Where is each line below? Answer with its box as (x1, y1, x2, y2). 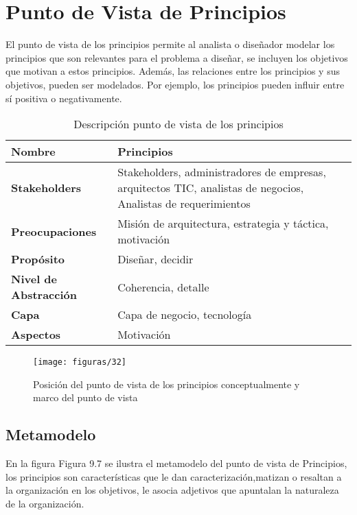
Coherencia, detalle (117, 278, 209, 295)
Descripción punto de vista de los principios (73, 116, 284, 132)
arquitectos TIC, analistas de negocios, (117, 180, 304, 196)
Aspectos (11, 326, 61, 343)
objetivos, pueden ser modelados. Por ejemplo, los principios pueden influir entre (5, 77, 345, 91)
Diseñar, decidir (117, 251, 194, 267)
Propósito (11, 251, 65, 267)
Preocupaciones (11, 223, 97, 239)
